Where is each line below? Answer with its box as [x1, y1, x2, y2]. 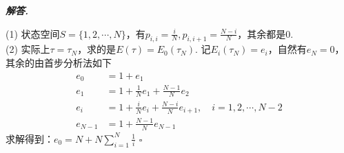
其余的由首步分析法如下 [6, 55, 112, 69]
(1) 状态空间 [6, 26, 60, 40]
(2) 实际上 [6, 42, 50, 56]
